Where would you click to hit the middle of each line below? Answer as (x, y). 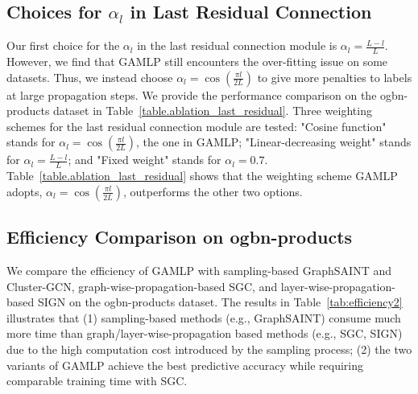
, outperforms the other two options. (213, 191)
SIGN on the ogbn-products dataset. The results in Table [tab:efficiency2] (220, 302)
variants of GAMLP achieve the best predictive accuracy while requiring (185, 365)
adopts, (25, 191)
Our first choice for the (63, 45)
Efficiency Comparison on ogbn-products (180, 237)
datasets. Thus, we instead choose (90, 77)
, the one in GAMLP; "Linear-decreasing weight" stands (274, 142)
